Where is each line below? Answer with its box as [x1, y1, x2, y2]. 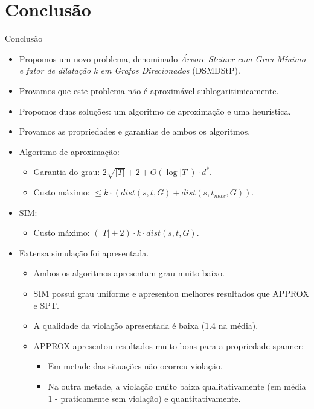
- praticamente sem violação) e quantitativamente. [55, 392, 241, 404]
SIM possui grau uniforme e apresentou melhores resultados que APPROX [33, 287, 309, 300]
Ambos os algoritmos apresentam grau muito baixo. [33, 267, 225, 279]
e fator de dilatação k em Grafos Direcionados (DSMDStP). [19, 64, 240, 77]
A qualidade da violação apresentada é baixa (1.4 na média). [33, 319, 258, 332]
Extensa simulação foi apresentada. [19, 246, 149, 259]
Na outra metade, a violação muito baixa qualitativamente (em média [48, 379, 306, 392]
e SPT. [33, 299, 59, 311]
